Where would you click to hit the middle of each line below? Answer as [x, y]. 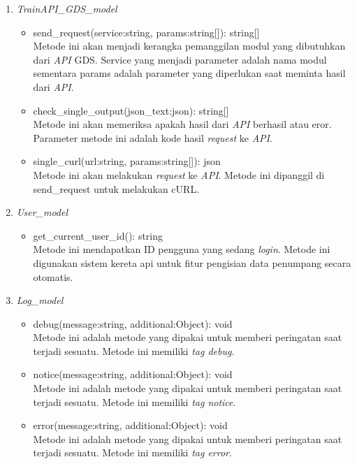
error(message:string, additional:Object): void [130, 425]
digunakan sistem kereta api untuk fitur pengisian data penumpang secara [192, 262]
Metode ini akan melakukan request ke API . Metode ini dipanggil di [179, 174]
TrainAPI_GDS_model [67, 8]
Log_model [40, 300]
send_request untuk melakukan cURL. [116, 188]
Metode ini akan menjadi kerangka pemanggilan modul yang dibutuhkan [189, 46]
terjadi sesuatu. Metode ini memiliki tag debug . [134, 350]
